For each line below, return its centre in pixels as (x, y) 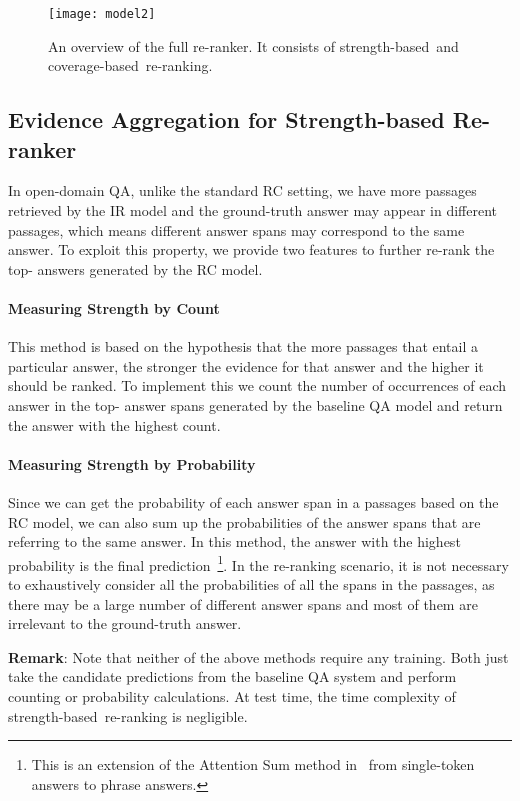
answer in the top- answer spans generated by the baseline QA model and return (255, 404)
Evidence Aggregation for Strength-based (226, 119)
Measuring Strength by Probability (132, 463)
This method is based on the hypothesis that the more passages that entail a (243, 346)
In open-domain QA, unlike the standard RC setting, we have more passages (242, 190)
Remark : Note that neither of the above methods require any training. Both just (258, 656)
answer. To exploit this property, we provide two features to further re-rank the (251, 249)
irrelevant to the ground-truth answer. (125, 623)
